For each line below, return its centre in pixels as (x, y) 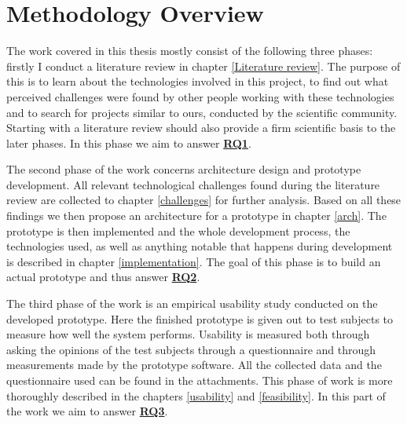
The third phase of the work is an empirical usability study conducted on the (192, 303)
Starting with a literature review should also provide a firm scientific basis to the (201, 128)
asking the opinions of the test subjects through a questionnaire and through (191, 349)
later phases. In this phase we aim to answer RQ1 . (129, 143)
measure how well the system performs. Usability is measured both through (188, 334)
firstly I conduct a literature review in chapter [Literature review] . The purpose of (203, 66)
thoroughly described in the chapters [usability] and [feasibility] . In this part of (196, 395)
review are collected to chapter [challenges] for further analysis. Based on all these (204, 200)
